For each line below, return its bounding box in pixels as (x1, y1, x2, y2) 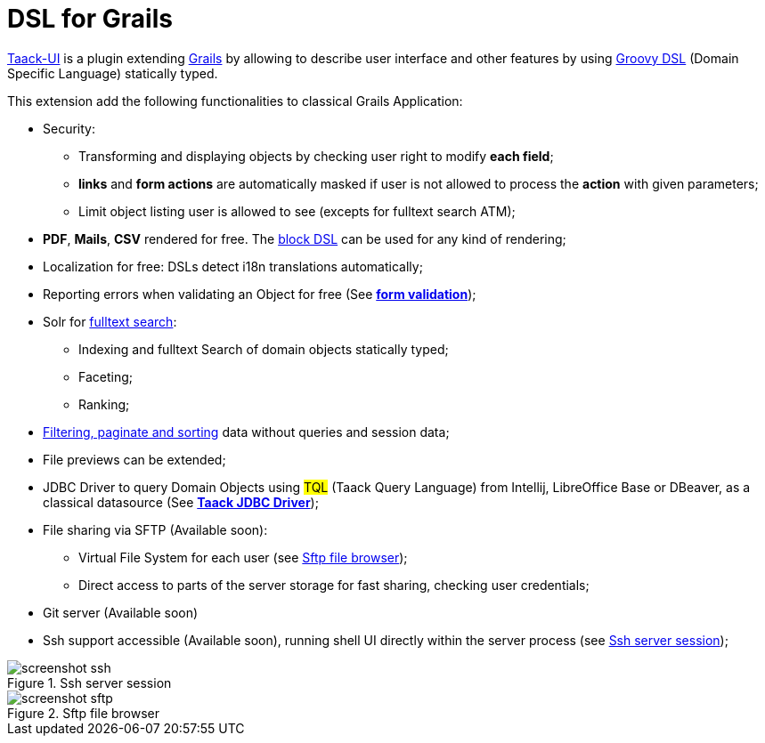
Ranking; (78, 396, 130, 412)
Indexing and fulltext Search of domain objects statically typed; (78, 341, 449, 357)
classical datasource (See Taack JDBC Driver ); (43, 494, 319, 510)
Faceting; (78, 368, 133, 384)
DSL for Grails (7, 4, 173, 34)
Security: (43, 120, 95, 136)
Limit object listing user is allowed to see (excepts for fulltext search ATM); (78, 203, 516, 219)
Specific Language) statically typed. (7, 65, 218, 81)
